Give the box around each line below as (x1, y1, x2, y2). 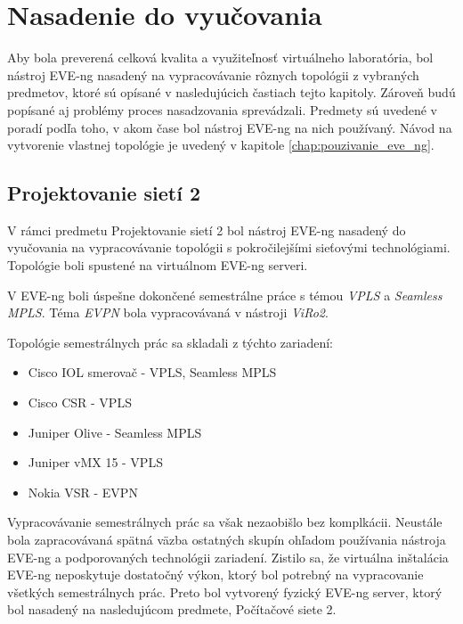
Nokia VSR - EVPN (28, 482, 138, 501)
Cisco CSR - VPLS (28, 393, 132, 412)
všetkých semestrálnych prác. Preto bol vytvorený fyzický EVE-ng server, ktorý (7, 582, 443, 601)
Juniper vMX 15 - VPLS (28, 453, 163, 472)
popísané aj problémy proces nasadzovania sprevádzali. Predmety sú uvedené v (7, 100, 437, 119)
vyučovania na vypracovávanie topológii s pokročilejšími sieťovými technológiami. (7, 238, 451, 257)
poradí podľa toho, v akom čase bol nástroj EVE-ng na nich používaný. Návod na (7, 118, 452, 136)
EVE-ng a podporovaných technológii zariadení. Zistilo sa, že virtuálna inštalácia (7, 547, 449, 566)
